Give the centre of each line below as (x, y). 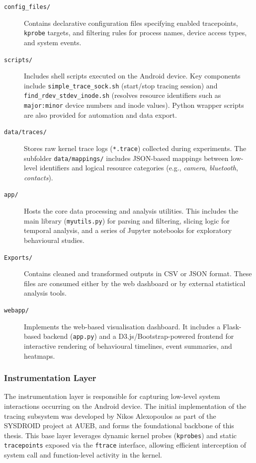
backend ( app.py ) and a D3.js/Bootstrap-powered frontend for (138, 336)
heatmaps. (40, 355)
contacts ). (39, 177)
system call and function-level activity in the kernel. (83, 455)
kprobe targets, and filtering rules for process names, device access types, (135, 33)
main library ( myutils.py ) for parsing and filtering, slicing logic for (127, 220)
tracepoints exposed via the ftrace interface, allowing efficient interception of (125, 445)
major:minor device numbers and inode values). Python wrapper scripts (134, 105)
